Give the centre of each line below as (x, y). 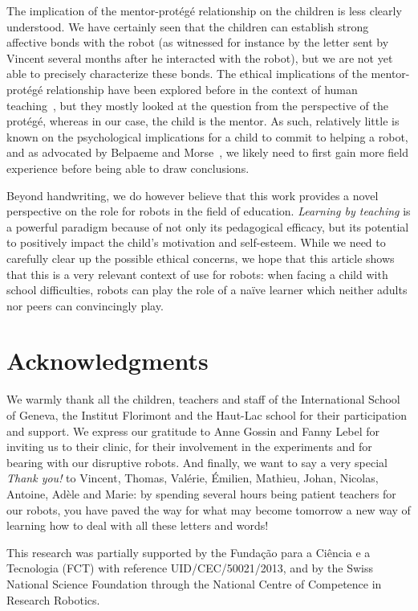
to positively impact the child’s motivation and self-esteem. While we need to (196, 242)
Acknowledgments (108, 361)
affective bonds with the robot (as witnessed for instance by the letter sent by (198, 42)
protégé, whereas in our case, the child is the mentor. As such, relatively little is (203, 121)
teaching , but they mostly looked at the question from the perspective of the (197, 105)
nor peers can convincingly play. (85, 305)
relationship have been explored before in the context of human (202, 89)
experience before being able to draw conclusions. (128, 168)
